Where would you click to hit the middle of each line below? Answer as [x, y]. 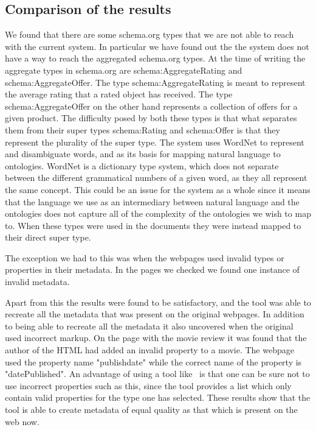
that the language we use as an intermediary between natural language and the [152, 201]
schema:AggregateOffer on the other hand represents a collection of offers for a [151, 106]
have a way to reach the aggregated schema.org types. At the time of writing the [155, 58]
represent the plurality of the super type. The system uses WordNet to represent [155, 142]
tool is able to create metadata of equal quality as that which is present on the [151, 410]
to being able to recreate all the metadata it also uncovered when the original [149, 326]
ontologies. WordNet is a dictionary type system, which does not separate [142, 165]
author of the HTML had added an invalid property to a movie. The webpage [149, 350]
